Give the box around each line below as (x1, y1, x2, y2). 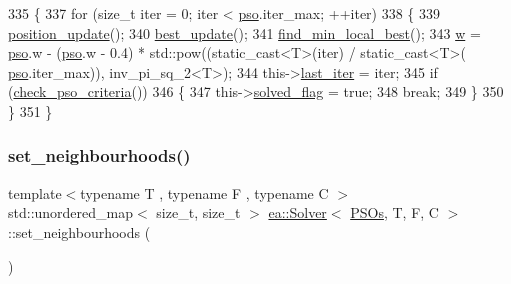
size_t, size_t (156, 202, 241, 223)
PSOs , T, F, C (350, 202, 439, 223)
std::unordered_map (8, 202, 134, 223)
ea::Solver (268, 202, 327, 223)
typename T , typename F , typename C (80, 182, 329, 203)
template (8, 182, 62, 203)
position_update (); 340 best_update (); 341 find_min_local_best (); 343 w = (8, 22, 481, 43)
